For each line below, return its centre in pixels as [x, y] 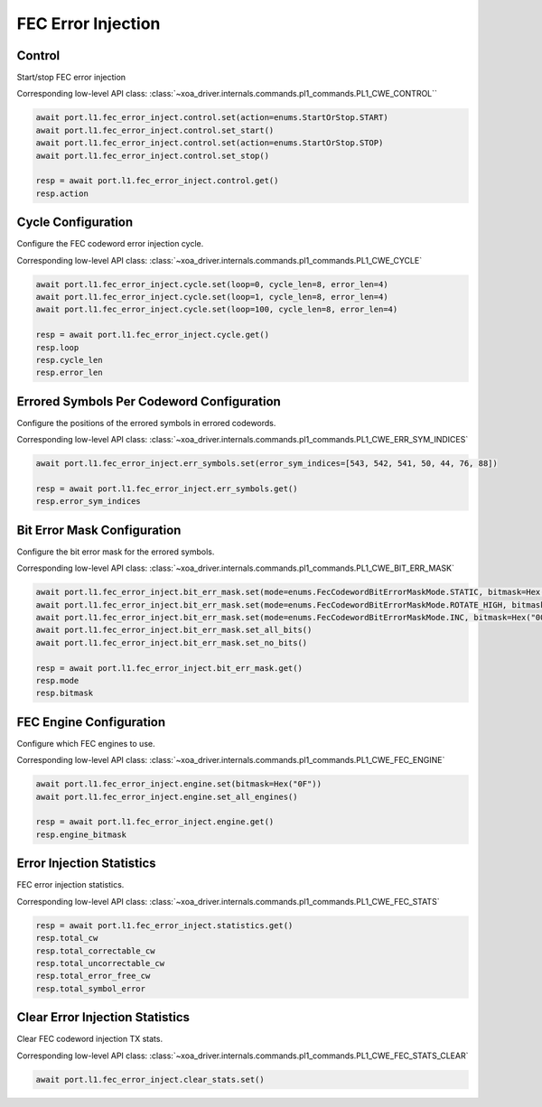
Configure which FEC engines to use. [86, 743]
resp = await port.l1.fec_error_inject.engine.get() [155, 822]
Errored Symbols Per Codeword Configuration [149, 401]
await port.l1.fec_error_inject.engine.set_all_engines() [167, 796]
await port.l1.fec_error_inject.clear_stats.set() [150, 1079]
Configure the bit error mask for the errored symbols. [116, 552]
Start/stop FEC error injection [71, 78]
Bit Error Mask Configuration [99, 530]
